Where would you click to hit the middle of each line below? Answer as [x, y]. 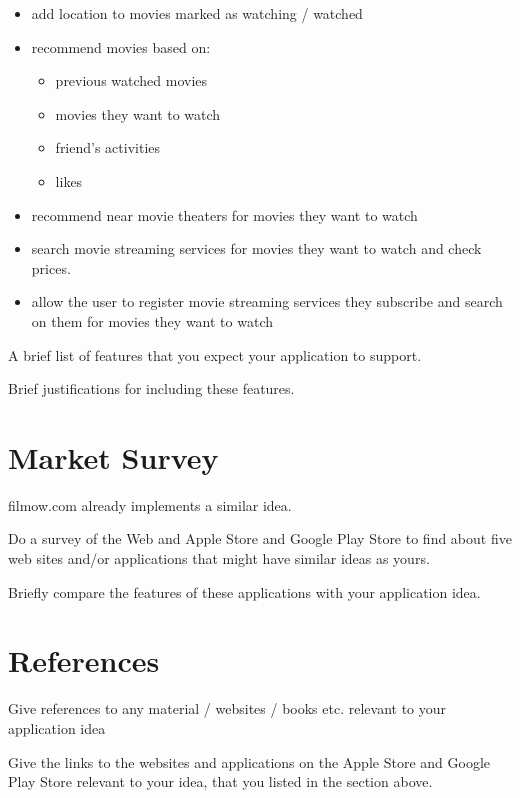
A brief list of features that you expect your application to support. [215, 354]
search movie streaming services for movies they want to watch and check [256, 248]
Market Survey [113, 456]
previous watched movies [131, 80]
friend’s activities [108, 147]
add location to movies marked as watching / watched [197, 13]
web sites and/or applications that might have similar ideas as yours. [219, 558]
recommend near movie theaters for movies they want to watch [224, 214]
